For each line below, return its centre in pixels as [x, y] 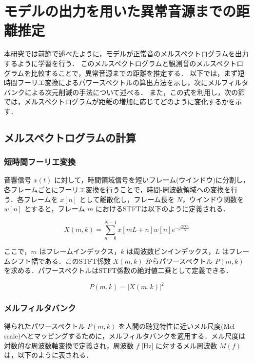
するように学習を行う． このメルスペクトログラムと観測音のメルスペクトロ [124, 63]
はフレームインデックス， [80, 251]
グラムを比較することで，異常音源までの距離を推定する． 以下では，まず [121, 73]
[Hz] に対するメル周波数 [179, 345]
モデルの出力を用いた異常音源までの [120, 11]
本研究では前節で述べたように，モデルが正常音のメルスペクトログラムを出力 [126, 54]
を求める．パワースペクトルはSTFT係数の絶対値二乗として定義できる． [118, 270]
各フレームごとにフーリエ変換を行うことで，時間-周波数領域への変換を [117, 190]
